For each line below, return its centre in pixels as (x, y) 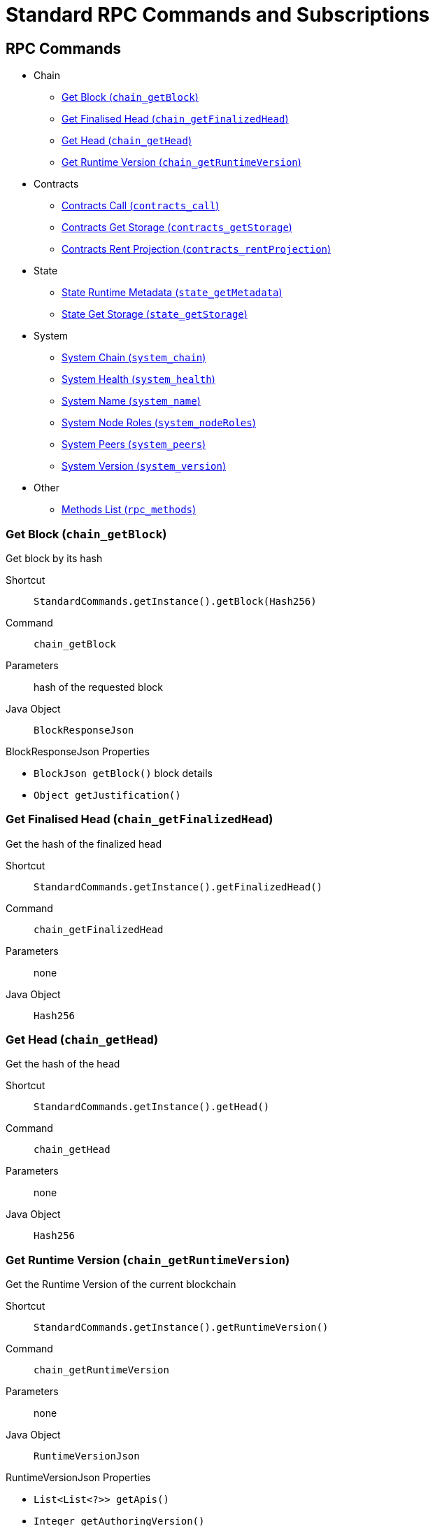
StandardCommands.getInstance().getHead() (152, 1107)
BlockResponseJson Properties (78, 751)
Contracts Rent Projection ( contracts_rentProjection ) (197, 249)
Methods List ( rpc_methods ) (129, 510)
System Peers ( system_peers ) (134, 444)
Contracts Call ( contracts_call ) (141, 206)
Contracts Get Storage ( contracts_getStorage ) (177, 227)
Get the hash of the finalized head (84, 843)
